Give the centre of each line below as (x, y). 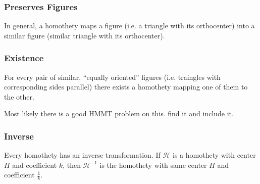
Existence (24, 58)
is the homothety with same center (153, 165)
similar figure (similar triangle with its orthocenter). (85, 35)
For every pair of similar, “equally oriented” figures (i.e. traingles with (112, 77)
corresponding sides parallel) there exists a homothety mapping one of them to (126, 87)
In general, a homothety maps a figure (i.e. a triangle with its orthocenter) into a (129, 26)
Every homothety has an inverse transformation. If (82, 155)
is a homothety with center (214, 155)
